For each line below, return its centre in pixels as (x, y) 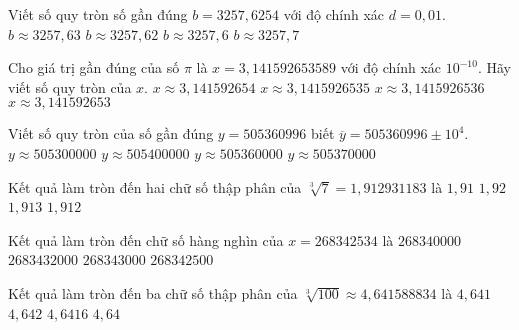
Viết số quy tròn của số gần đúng (111, 133)
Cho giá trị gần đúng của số (94, 67)
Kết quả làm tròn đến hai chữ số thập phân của (155, 186)
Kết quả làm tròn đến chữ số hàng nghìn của (146, 239)
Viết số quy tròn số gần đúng (98, 14)
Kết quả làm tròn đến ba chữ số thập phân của (153, 292)
